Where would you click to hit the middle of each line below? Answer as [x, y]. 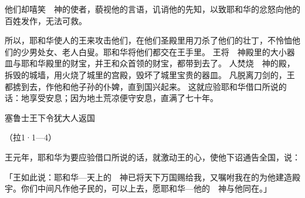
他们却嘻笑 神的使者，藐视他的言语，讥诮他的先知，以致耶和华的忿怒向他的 [152, 9]
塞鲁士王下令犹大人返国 [50, 117]
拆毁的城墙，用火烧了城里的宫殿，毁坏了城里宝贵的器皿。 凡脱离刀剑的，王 [150, 74]
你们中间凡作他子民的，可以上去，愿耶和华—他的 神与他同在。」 [146, 188]
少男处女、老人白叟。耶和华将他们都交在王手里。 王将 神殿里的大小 [154, 51]
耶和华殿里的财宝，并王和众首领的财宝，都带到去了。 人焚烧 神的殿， [158, 63]
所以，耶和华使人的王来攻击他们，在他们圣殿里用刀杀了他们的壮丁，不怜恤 [148, 40]
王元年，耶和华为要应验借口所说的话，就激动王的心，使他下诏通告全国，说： [152, 157]
